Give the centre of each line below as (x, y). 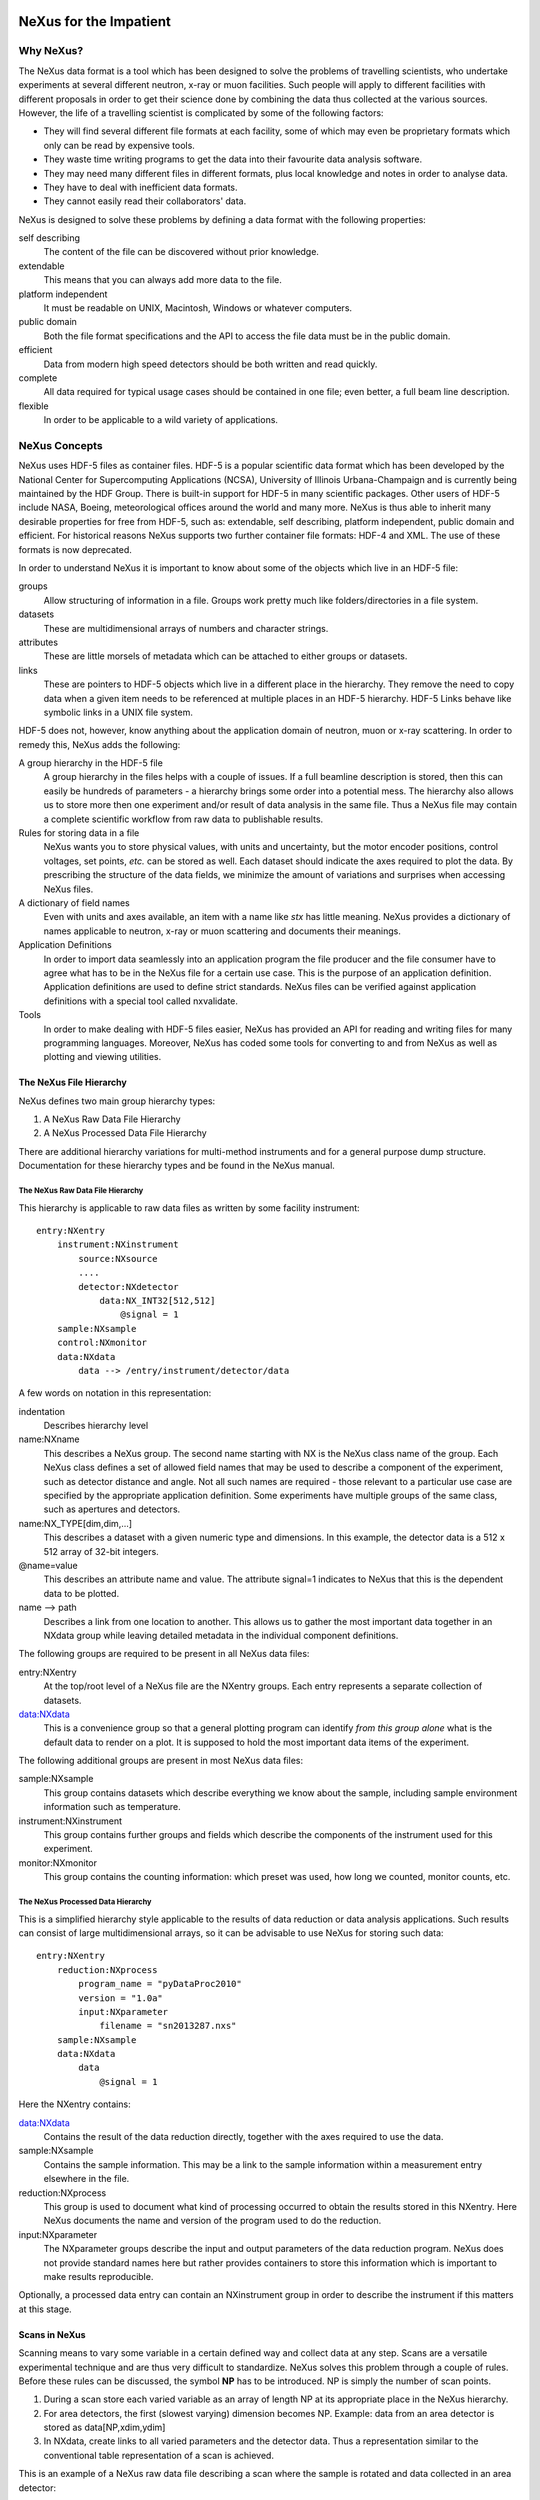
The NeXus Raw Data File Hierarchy (81, 1191)
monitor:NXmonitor (57, 1862)
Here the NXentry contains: (74, 2104)
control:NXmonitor (102, 1343)
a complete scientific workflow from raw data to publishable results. (183, 819)
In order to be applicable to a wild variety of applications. (161, 420)
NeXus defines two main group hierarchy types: (117, 1101)
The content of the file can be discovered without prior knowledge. (181, 252)
